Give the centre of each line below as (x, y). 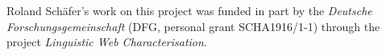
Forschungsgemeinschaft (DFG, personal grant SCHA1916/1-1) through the (193, 26)
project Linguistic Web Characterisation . (107, 42)
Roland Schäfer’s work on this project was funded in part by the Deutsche (189, 10)
